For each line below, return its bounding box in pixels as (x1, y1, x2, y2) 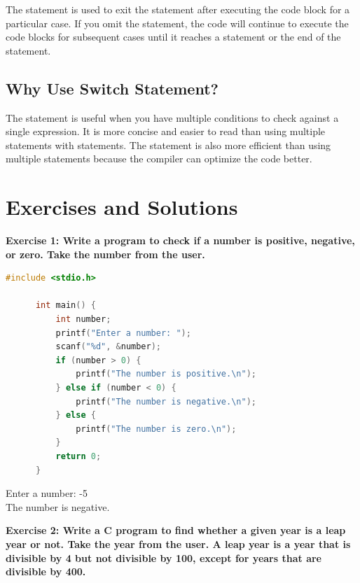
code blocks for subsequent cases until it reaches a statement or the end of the (6, 29, 341, 44)
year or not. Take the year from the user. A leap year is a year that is (6, 536, 351, 551)
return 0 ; (55, 451, 102, 461)
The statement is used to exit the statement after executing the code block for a (6, 2, 350, 16)
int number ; (55, 314, 111, 325)
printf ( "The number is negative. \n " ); (76, 396, 256, 407)
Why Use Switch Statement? (6, 77, 219, 99)
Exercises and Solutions (6, 192, 238, 221)
